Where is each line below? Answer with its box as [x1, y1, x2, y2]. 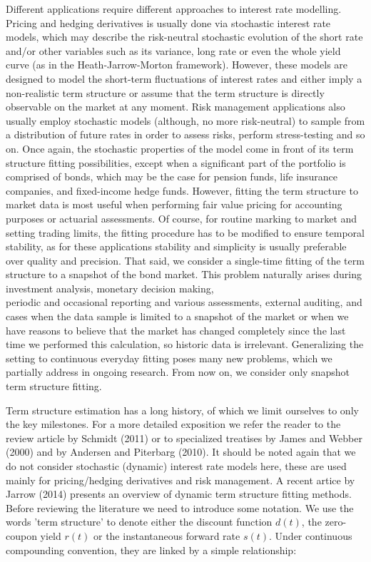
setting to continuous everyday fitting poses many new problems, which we [6, 350, 332, 365]
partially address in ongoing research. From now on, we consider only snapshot [6, 364, 350, 379]
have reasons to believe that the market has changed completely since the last [6, 322, 346, 337]
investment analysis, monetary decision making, [6, 280, 214, 295]
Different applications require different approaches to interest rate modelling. [6, 1, 342, 16]
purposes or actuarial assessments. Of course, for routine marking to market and [6, 210, 357, 225]
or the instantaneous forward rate [93, 528, 240, 543]
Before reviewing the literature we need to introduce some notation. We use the [6, 500, 354, 515]
